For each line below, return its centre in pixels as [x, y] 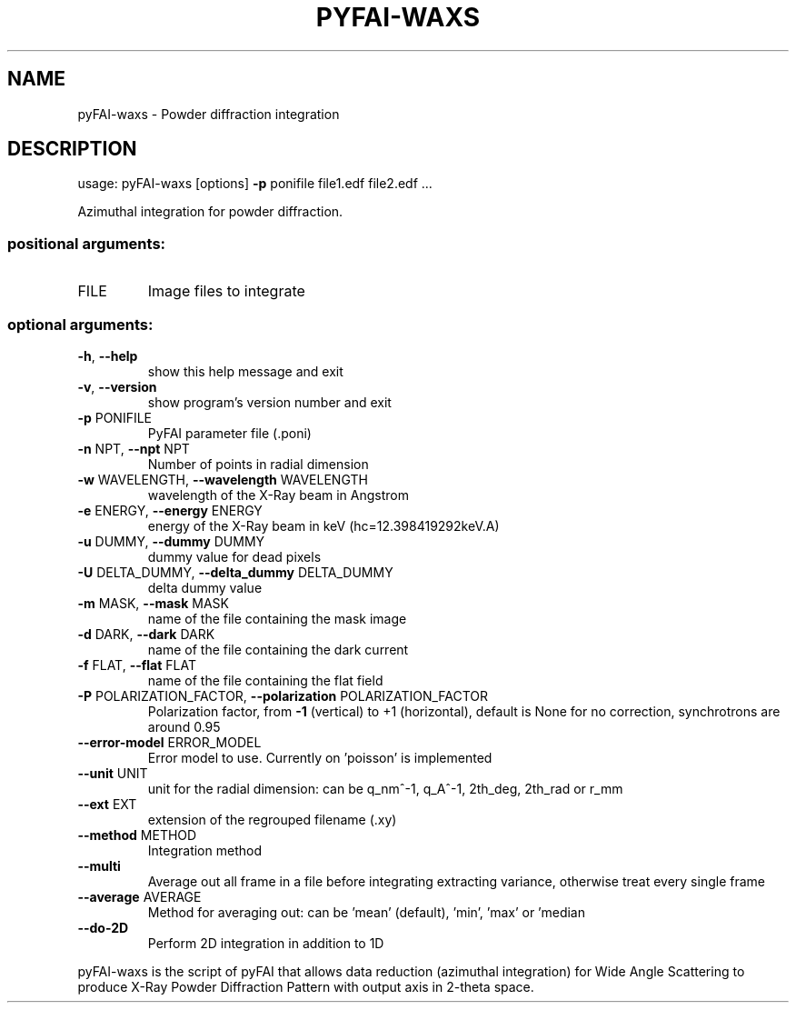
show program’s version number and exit [269, 402]
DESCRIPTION [72, 149]
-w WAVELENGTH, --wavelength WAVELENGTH [223, 479]
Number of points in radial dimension [258, 464]
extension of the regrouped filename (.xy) [272, 819]
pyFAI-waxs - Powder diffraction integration [209, 114]
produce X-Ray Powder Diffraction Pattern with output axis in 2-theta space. [306, 986]
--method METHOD [137, 835]
